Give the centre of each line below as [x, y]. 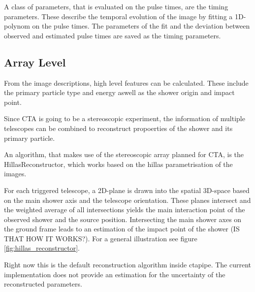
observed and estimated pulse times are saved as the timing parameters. [112, 35]
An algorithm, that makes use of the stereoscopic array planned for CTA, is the [124, 154]
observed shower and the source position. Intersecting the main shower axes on [123, 219]
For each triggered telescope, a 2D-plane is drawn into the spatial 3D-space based [127, 190]
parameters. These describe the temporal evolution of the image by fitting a [118, 16]
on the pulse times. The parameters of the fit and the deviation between [141, 26]
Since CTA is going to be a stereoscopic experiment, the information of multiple [125, 118]
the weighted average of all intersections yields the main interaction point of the [125, 210]
